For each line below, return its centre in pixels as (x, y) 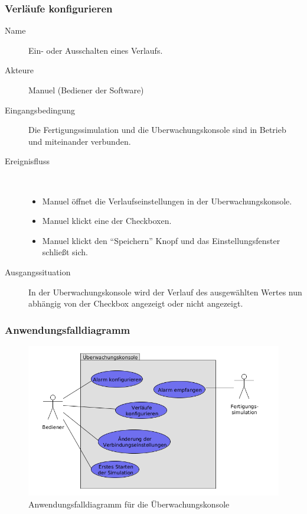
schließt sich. (65, 252)
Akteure (19, 70)
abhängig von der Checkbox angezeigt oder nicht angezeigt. (136, 303)
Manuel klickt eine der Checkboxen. (107, 221)
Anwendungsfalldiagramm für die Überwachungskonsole (129, 504)
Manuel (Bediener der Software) (86, 90)
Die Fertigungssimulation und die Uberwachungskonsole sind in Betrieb (157, 130)
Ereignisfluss (27, 161)
